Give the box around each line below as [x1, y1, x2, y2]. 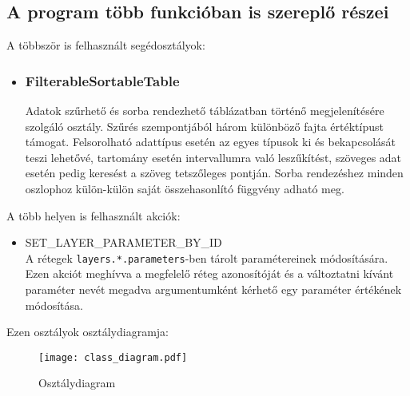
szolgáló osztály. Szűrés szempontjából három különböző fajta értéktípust [25, 117, 384, 134]
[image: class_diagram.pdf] [38, 351, 188, 363]
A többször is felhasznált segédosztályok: [6, 37, 205, 53]
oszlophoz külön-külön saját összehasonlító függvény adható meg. [25, 180, 344, 196]
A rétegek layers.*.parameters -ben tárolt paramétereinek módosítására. [25, 249, 388, 266]
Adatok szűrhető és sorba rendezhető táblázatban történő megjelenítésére [25, 102, 384, 119]
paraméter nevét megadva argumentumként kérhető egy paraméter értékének [25, 281, 402, 298]
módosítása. [25, 296, 83, 313]
